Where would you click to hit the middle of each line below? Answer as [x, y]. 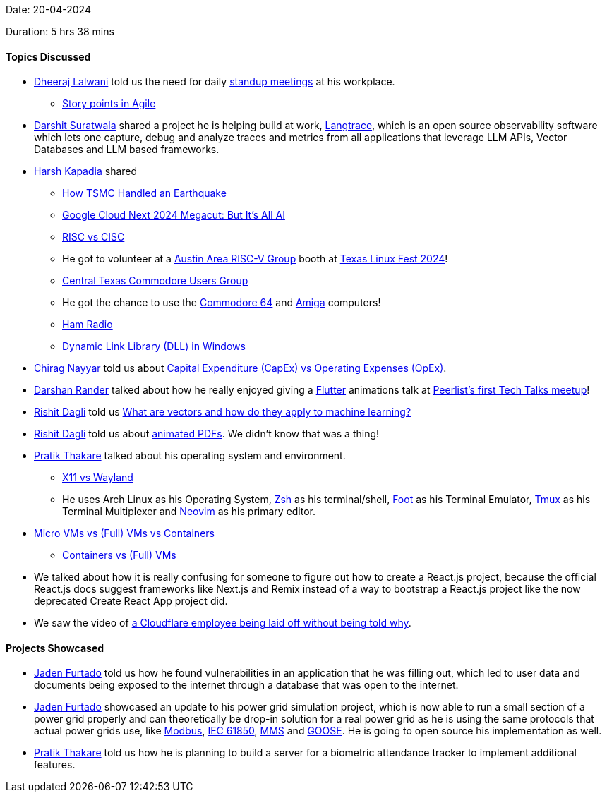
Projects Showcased [55, 648]
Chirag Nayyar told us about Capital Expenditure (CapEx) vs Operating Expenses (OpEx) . [240, 368]
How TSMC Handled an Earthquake [144, 193]
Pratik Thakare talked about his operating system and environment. [190, 456]
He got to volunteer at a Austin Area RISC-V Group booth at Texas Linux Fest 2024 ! [255, 259]
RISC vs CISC [94, 237]
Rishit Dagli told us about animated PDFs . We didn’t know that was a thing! [207, 434]
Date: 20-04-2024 [48, 10]
